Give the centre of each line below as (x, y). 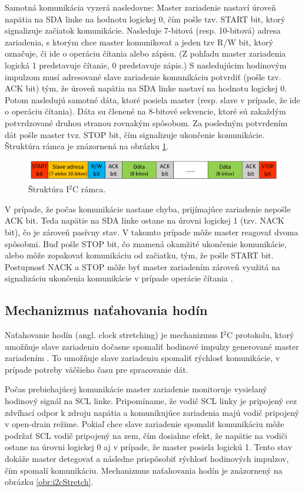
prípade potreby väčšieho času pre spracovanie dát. (97, 369)
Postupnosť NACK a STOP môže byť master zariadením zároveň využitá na (142, 266)
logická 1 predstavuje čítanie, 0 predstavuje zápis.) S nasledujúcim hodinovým (146, 65)
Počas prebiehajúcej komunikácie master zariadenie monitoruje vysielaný (136, 389)
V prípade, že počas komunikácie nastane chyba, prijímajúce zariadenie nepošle (148, 209)
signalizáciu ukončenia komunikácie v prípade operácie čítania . (119, 278)
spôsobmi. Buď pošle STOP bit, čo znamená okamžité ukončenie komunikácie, (146, 243)
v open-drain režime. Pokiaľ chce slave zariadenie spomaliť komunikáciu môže (145, 424)
